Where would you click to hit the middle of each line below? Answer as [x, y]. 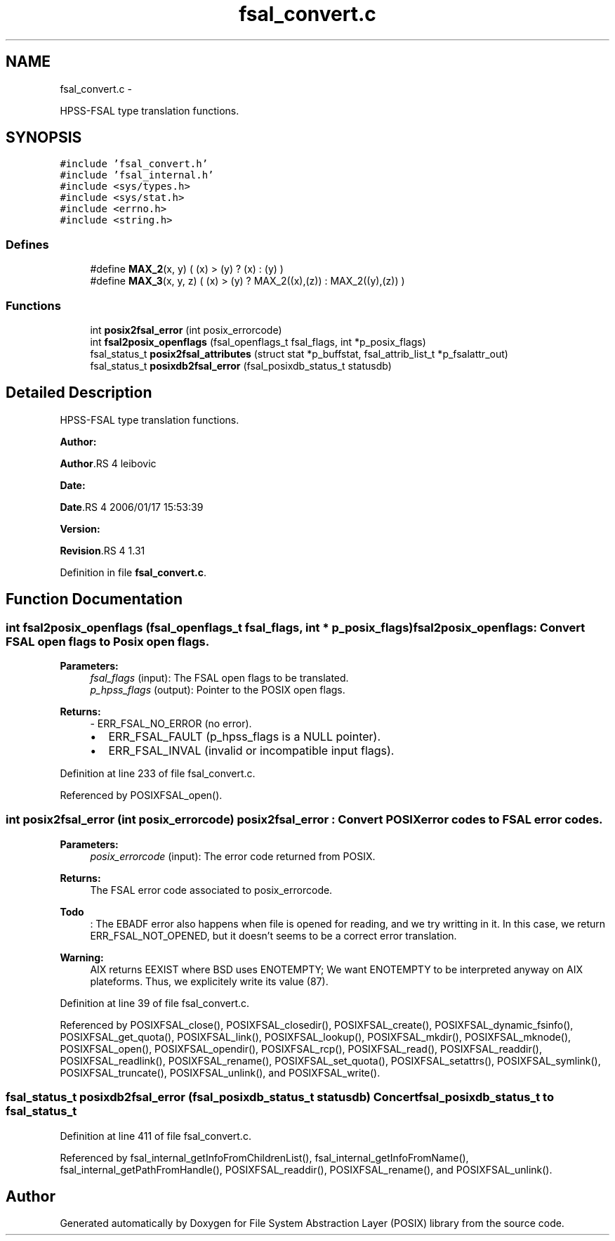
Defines [27, 244]
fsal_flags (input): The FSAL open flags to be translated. [219, 678]
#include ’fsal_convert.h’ [134, 164]
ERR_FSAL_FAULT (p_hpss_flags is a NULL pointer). [245, 736]
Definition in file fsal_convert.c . [133, 572]
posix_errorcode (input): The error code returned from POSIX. [233, 856]
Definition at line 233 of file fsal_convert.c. [158, 773]
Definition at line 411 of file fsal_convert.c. [156, 1136]
